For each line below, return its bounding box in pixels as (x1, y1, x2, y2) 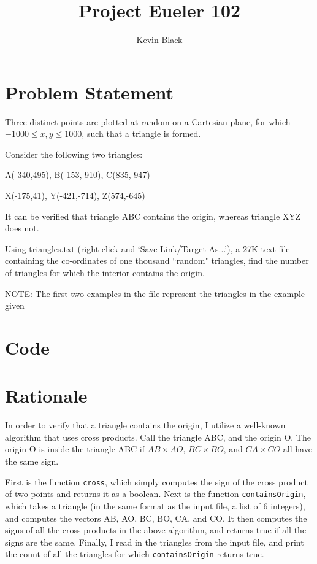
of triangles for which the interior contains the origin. (5, 266, 205, 279)
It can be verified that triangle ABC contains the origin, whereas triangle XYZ (5, 209, 301, 222)
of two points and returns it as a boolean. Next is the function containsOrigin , (5, 487, 306, 500)
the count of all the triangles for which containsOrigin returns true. (5, 547, 264, 560)
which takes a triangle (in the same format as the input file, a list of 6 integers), (5, 499, 305, 512)
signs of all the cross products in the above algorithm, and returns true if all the (5, 523, 307, 536)
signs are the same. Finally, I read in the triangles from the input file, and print (5, 535, 304, 548)
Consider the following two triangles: (5, 147, 143, 160)
